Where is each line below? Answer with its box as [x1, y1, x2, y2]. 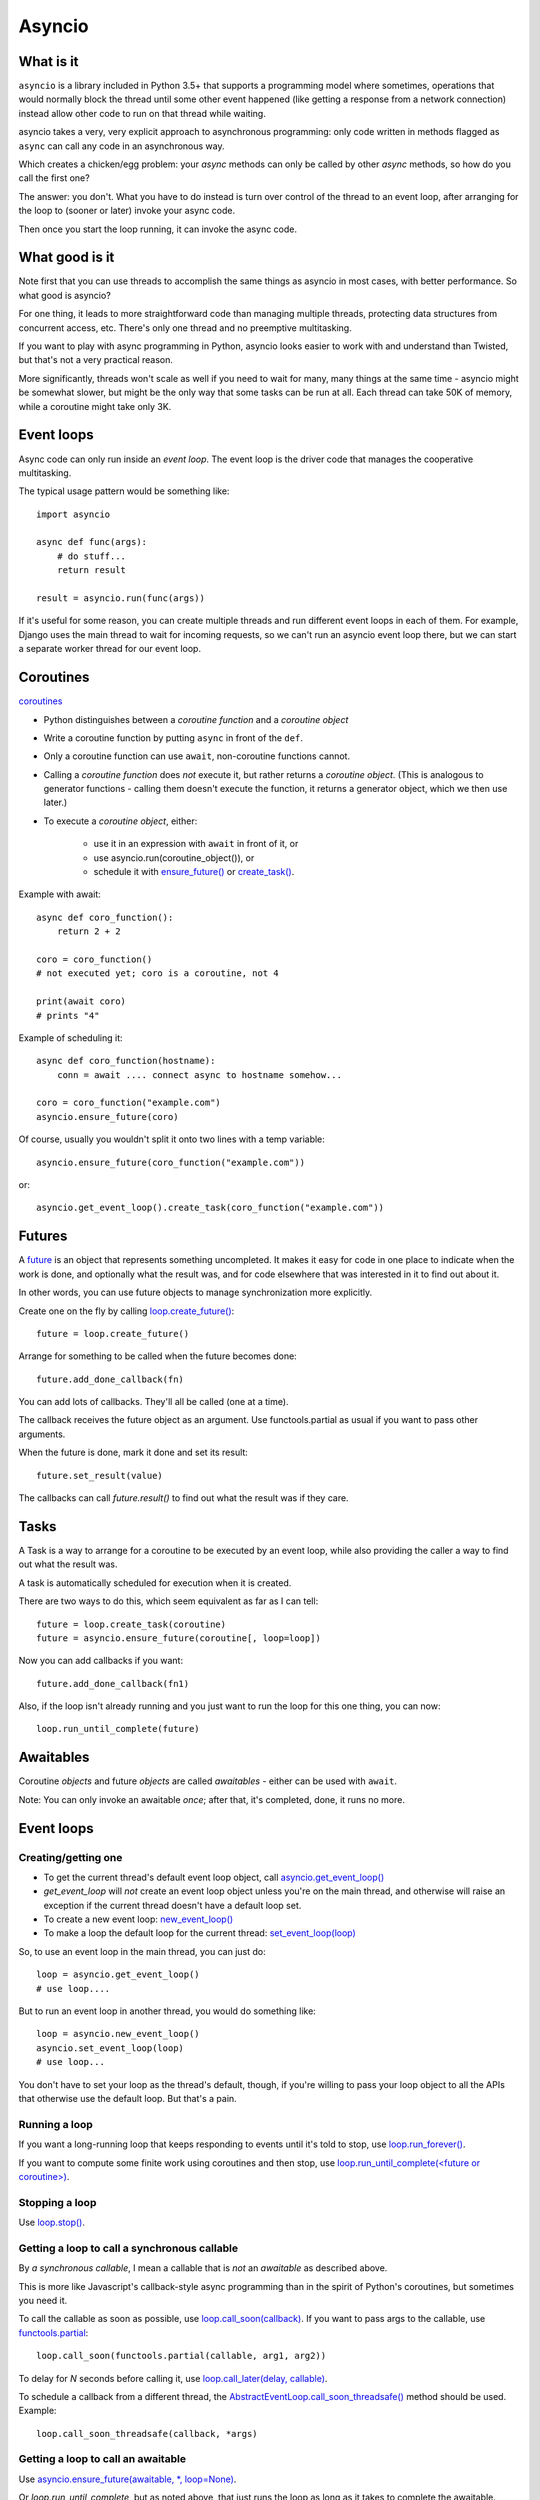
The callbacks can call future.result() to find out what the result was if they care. [18, 1492, 349, 1504]
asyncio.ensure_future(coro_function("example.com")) [36, 1156, 305, 1168]
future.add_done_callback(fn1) [36, 1678, 190, 1689]
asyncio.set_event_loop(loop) [36, 2042, 185, 2054]
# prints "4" [36, 1010, 100, 1021]
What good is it [18, 249, 115, 266]
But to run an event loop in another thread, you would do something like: [18, 2005, 317, 2017]
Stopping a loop [18, 2195, 97, 2209]
